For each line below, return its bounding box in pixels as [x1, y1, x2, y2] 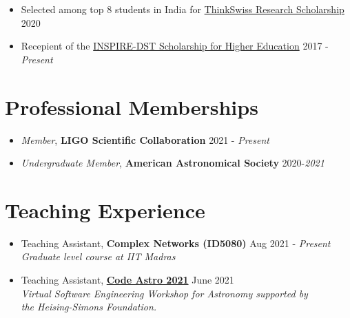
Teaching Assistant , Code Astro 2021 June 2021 [21, 273, 234, 286]
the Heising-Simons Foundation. [21, 299, 157, 314]
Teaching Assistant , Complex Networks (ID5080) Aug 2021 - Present [21, 235, 331, 250]
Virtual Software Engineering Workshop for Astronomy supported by [21, 286, 308, 300]
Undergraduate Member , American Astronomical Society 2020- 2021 [21, 156, 325, 170]
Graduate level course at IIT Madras [21, 249, 176, 264]
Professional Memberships [5, 92, 258, 120]
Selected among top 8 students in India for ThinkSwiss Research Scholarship [21, 2, 344, 16]
